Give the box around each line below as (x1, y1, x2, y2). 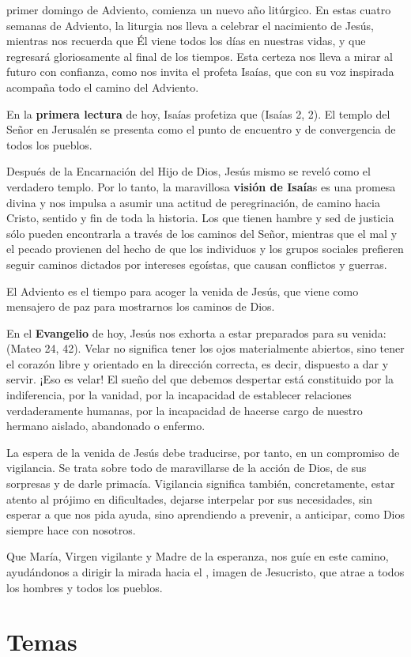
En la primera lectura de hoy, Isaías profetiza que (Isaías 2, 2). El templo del (6, 105, 390, 122)
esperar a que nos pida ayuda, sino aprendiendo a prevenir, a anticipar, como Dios (6, 506, 405, 523)
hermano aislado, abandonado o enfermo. (6, 417, 205, 434)
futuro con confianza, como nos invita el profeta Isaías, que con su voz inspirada (6, 63, 394, 80)
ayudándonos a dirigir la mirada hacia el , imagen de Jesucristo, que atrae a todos (6, 564, 405, 580)
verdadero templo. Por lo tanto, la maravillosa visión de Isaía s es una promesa (6, 178, 396, 194)
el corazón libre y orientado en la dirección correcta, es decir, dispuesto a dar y (6, 355, 389, 372)
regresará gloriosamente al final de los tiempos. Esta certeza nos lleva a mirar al (6, 47, 393, 64)
